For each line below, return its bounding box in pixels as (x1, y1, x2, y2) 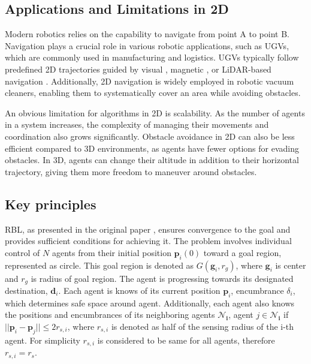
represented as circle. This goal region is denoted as (5, 258, 194, 271)
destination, (5, 284, 48, 296)
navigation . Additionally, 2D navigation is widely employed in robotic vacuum (5, 74, 294, 87)
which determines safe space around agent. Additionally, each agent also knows (5, 296, 295, 309)
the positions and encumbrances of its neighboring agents (5, 308, 215, 321)
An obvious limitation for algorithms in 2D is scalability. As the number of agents (5, 106, 305, 119)
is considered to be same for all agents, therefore (97, 333, 275, 346)
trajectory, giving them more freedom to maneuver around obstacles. (5, 165, 257, 178)
